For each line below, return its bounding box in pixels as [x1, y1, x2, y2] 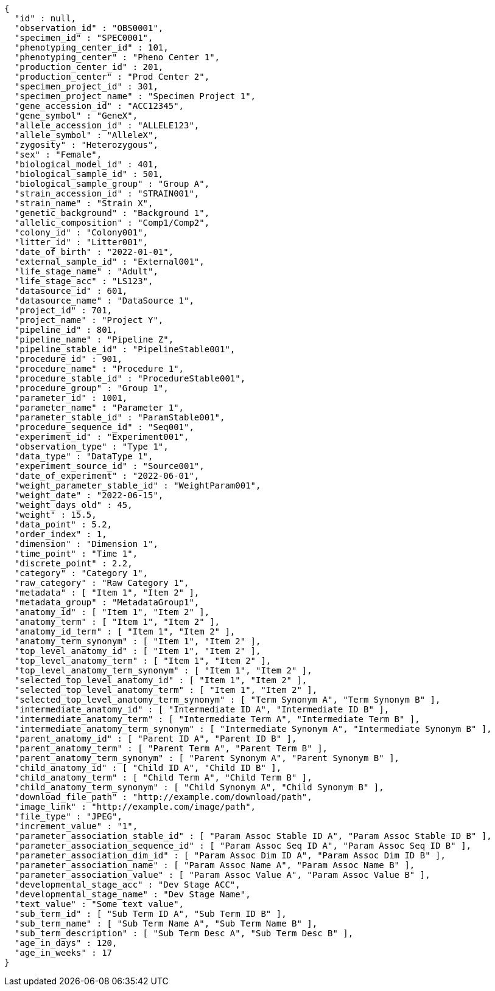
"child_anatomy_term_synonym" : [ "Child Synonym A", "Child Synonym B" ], [14, 782, 384, 792]
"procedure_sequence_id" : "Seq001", [14, 422, 194, 432]
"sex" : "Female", [14, 150, 102, 159]
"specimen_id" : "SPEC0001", [14, 33, 153, 43]
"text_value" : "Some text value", [14, 899, 184, 909]
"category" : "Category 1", [14, 568, 149, 578]
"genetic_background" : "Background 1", [14, 208, 210, 218]
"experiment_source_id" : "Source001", [14, 461, 205, 471]
